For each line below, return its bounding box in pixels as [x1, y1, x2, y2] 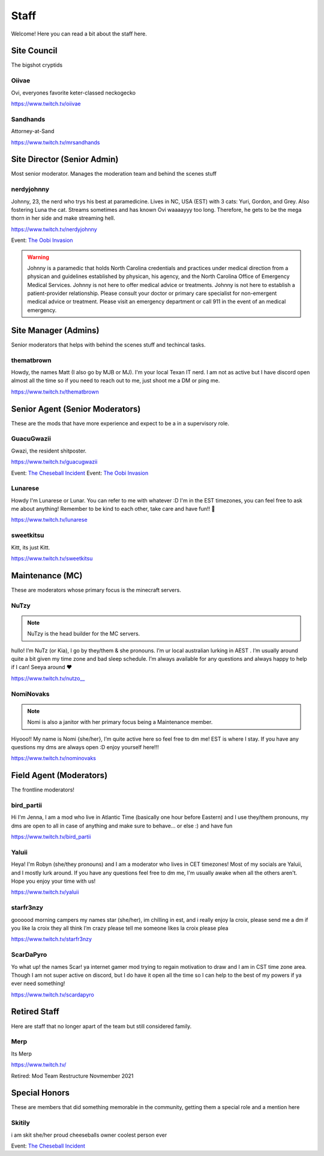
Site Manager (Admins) [11, 325, 100, 335]
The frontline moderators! [11, 786, 75, 794]
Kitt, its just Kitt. [11, 543, 50, 551]
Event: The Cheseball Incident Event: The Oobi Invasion [11, 469, 149, 477]
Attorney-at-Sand [11, 128, 55, 135]
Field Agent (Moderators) [11, 770, 108, 780]
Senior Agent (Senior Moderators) [11, 404, 141, 414]
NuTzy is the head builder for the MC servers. [27, 630, 140, 637]
